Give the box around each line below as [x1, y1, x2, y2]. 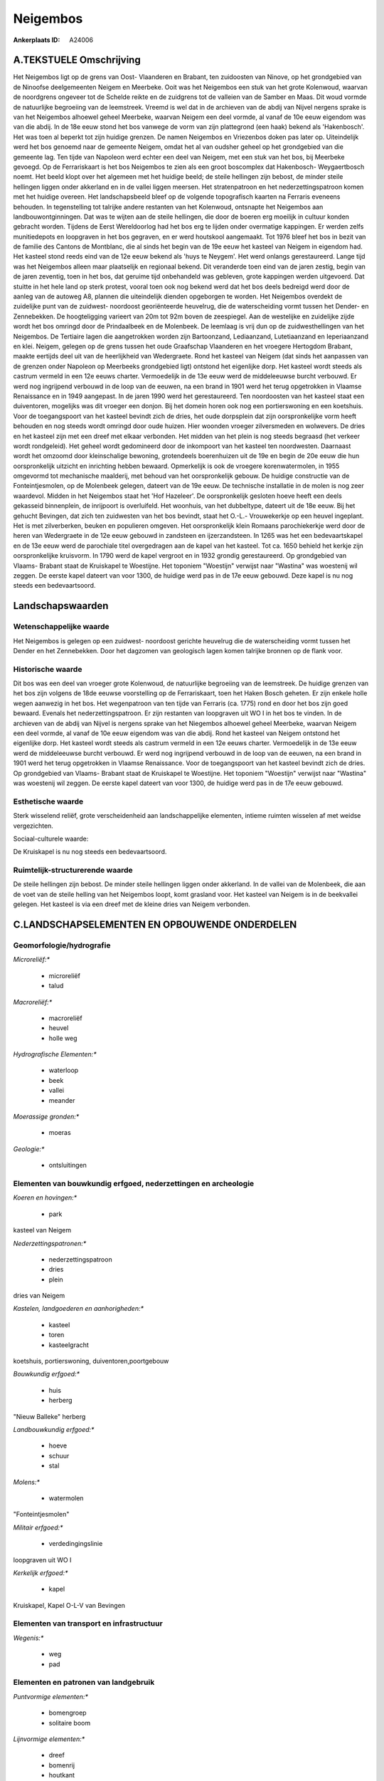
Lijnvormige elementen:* [13, 1735, 85, 1743]
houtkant [48, 1771, 75, 1780]
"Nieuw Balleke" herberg [13, 1412, 86, 1421]
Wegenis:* [13, 1634, 44, 1642]
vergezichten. [13, 821, 53, 830]
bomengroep [48, 1708, 87, 1717]
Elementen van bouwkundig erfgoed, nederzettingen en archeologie [13, 1178, 255, 1188]
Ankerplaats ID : [13, 36, 60, 44]
